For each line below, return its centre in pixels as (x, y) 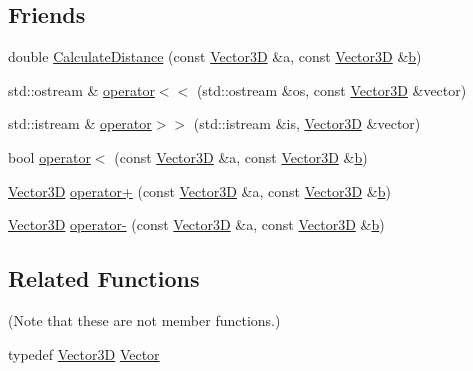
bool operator (49, 156)
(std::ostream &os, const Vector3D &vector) (331, 89)
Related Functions (104, 278)
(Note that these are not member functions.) (144, 319)
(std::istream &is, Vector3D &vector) (307, 123)
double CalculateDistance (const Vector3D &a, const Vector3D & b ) (215, 56)
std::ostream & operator (81, 89)
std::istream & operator (80, 123)
